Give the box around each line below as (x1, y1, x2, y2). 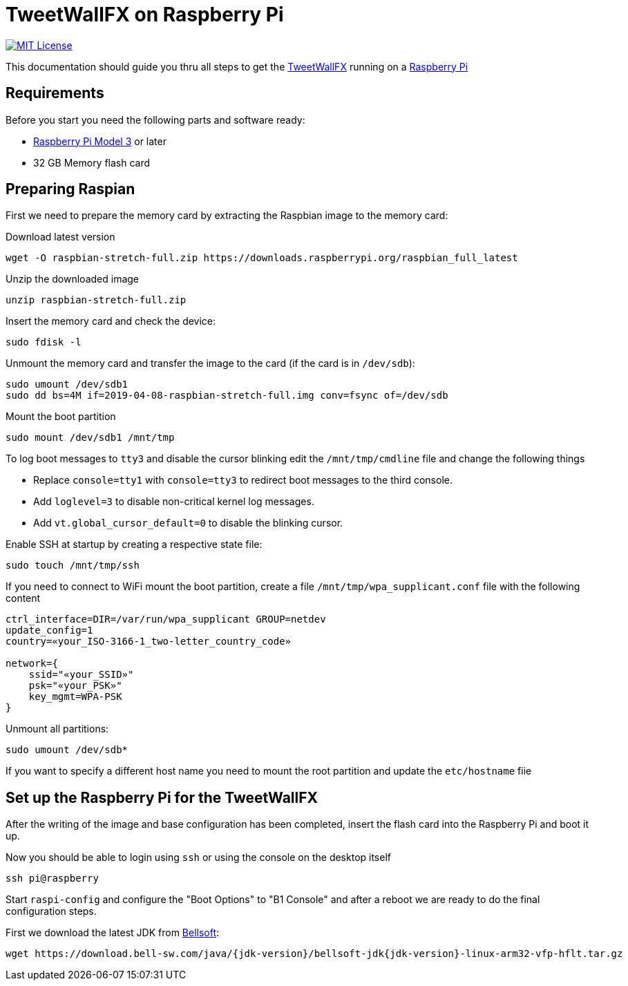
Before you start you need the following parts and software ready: (6, 113, 305, 126)
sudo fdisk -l (6, 336, 82, 348)
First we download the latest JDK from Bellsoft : (6, 927, 220, 939)
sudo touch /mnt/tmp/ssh (6, 560, 140, 571)
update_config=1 (6, 625, 93, 636)
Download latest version (6, 231, 115, 243)
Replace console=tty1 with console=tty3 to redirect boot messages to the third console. (33, 474, 453, 486)
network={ (6, 658, 58, 670)
